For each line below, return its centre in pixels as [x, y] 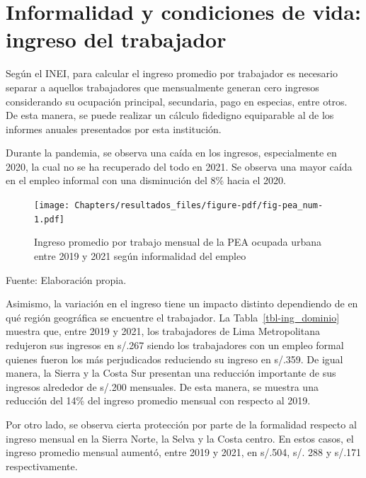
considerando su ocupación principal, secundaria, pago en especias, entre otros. [177, 101]
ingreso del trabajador [116, 39]
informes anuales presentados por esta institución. [114, 129]
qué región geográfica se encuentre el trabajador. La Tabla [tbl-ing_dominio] [173, 317]
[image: [52, 206]
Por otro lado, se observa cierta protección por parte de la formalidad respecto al [181, 424]
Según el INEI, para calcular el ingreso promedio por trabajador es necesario [172, 73]
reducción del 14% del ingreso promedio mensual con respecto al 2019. [158, 400]
